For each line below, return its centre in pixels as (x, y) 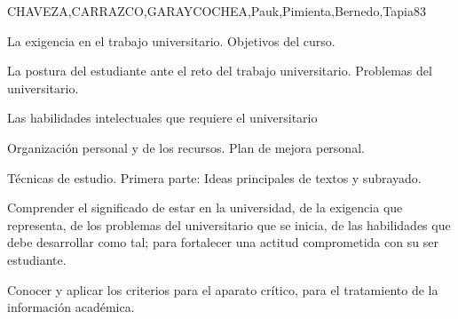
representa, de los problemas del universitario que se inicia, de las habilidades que (229, 224)
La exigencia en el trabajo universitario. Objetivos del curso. (171, 40)
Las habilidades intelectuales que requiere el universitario (162, 118)
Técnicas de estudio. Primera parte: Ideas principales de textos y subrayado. (214, 177)
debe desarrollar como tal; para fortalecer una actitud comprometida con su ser (223, 242)
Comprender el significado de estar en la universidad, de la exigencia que (205, 207)
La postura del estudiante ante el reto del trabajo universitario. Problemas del (220, 71)
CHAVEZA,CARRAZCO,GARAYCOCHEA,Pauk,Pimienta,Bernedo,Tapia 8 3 (217, 11)
